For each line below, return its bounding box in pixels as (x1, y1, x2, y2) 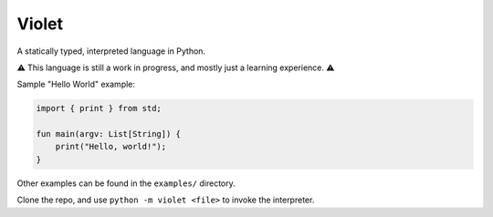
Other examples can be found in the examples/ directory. (16, 178, 236, 189)
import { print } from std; (36, 103, 162, 114)
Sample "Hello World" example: (16, 78, 136, 90)
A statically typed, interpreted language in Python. (16, 46, 205, 57)
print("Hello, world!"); (55, 141, 167, 152)
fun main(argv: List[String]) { (36, 129, 182, 139)
